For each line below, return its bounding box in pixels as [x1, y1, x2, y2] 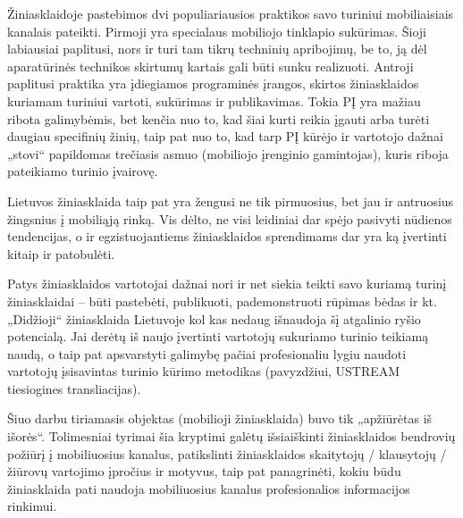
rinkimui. [7, 497, 57, 515]
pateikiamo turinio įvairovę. [7, 162, 158, 180]
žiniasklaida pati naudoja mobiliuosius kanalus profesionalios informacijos [7, 479, 410, 497]
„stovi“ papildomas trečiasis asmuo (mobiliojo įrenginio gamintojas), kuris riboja [7, 144, 449, 163]
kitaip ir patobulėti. [7, 244, 115, 263]
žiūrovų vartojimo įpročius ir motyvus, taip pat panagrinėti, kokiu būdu [7, 462, 401, 480]
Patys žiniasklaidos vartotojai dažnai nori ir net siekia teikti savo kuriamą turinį [7, 274, 447, 293]
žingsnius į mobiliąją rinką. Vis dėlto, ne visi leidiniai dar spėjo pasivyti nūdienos [7, 209, 452, 228]
